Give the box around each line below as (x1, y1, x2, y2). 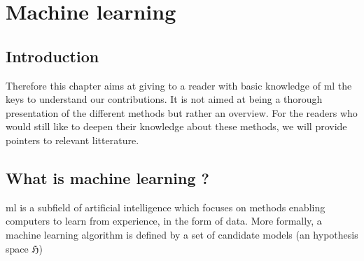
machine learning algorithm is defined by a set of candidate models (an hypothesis (6, 227, 358, 241)
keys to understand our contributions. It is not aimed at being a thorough (6, 92, 323, 106)
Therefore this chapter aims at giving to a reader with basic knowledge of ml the (6, 78, 352, 92)
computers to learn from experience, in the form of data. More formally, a (6, 213, 322, 228)
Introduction (6, 45, 99, 66)
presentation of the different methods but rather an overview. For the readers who (6, 105, 358, 120)
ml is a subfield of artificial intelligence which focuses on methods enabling (6, 199, 325, 214)
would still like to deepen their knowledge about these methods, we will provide (6, 119, 347, 134)
